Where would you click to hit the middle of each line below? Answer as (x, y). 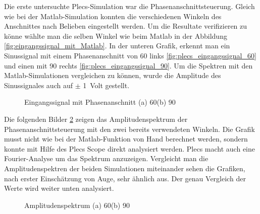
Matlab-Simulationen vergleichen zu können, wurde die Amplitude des (113, 75)
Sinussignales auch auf (38, 85)
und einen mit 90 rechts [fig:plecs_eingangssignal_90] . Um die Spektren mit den (128, 65)
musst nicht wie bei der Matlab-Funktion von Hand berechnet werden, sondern (126, 139)
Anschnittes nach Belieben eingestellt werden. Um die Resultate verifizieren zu (126, 26)
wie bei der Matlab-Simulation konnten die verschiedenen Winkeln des (113, 16)
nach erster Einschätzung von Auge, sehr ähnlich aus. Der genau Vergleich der (125, 178)
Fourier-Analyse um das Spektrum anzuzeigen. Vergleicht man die (106, 158)
